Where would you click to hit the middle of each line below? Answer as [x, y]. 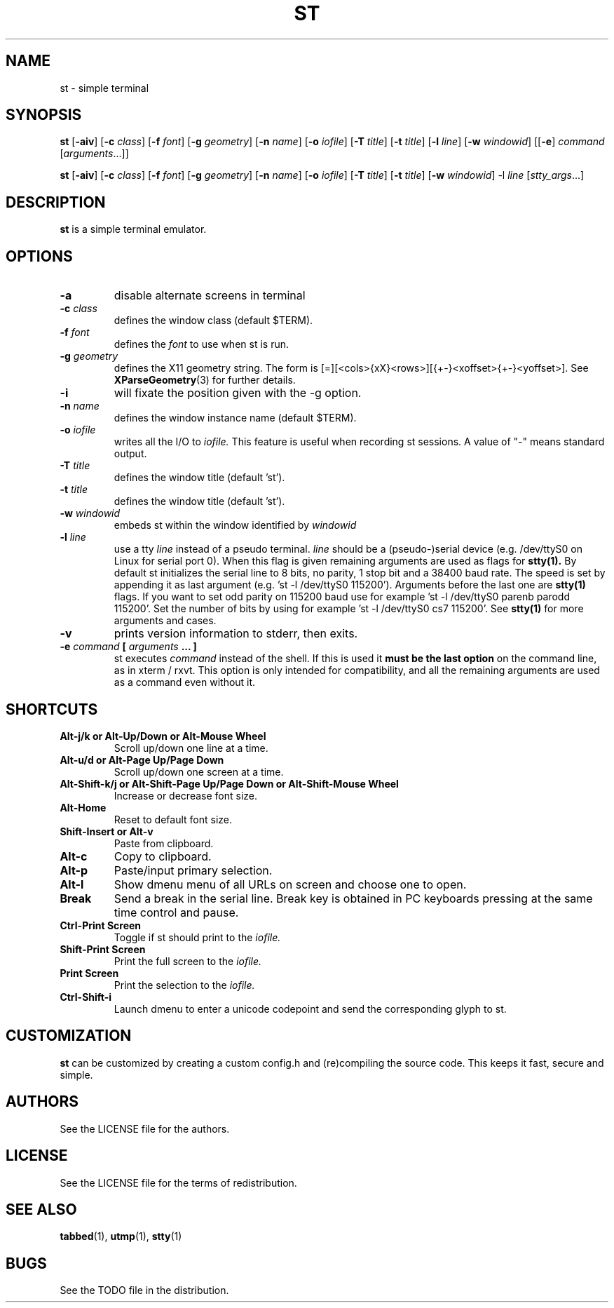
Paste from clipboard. [164, 843]
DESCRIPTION [56, 202]
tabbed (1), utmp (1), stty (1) [121, 1236]
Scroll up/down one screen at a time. [199, 771]
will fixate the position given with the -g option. [238, 393]
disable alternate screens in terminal [210, 296]
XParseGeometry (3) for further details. [205, 380]
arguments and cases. [165, 621]
